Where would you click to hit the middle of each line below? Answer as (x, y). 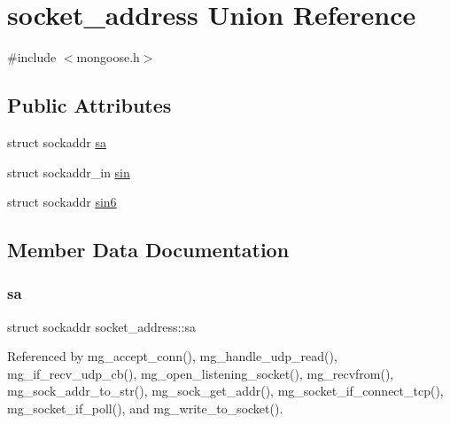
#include (32, 57)
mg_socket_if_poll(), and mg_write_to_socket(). (145, 408)
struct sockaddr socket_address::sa (101, 326)
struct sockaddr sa (57, 141)
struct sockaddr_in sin (69, 172)
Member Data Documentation (148, 250)
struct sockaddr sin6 (62, 202)
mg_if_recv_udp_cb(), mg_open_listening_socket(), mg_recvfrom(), (201, 373)
